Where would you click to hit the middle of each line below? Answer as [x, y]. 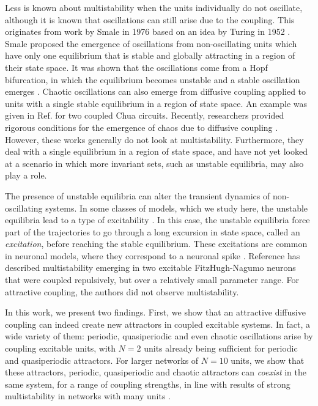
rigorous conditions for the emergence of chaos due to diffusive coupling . [142, 127]
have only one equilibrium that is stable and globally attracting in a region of [150, 55]
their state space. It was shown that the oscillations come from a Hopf [136, 67]
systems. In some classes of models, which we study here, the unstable [177, 208]
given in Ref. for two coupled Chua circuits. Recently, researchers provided [145, 115]
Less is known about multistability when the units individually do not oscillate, [154, 7]
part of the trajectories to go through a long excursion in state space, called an [153, 231]
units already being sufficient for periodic [221, 348]
